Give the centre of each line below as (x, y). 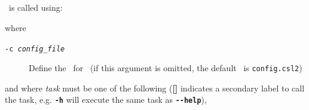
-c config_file (35, 49)
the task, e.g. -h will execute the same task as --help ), (106, 100)
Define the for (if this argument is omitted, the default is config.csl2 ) (166, 68)
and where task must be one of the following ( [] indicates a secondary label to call (155, 88)
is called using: (36, 7)
